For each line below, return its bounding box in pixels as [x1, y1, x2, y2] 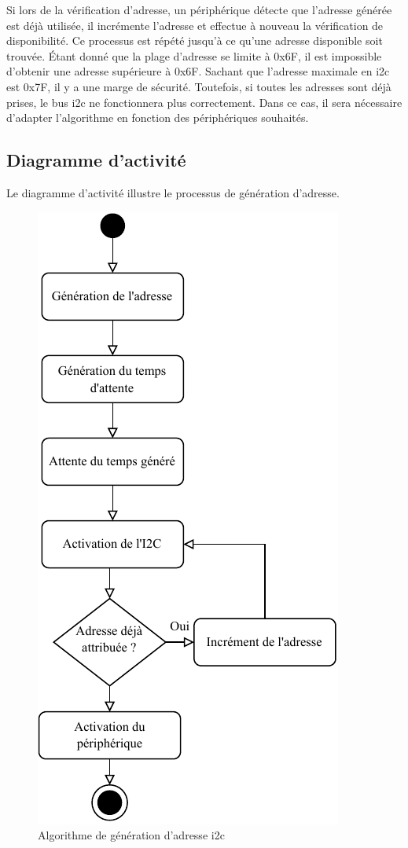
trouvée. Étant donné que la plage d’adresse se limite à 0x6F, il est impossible [6, 47, 382, 64]
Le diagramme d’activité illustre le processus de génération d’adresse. [6, 184, 340, 200]
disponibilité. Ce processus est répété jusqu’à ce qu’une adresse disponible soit [6, 32, 383, 49]
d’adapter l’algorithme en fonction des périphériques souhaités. [6, 109, 309, 126]
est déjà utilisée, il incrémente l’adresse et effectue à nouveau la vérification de [6, 17, 384, 33]
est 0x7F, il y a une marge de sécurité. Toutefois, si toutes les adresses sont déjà [6, 78, 391, 94]
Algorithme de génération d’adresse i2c [38, 827, 225, 843]
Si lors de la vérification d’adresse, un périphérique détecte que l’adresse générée [6, 2, 392, 17]
